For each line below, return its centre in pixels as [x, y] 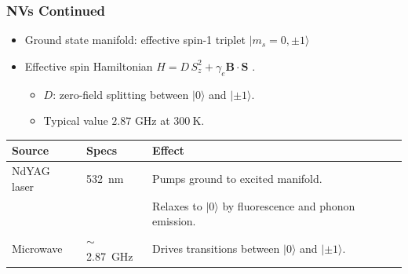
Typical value [76, 121]
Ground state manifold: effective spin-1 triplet [135, 40]
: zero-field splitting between [121, 94]
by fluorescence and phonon [289, 205]
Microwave [37, 248]
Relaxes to [177, 205]
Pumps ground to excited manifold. [237, 178]
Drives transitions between [216, 248]
